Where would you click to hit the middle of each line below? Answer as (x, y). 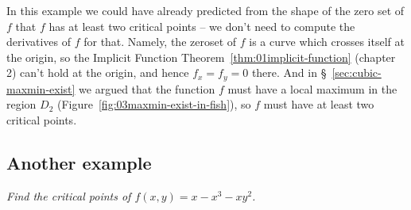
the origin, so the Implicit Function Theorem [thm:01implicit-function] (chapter (201, 57)
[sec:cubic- (357, 73)
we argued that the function (147, 88)
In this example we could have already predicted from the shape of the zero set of (205, 10)
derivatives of (39, 42)
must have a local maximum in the (312, 88)
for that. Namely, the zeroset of (160, 42)
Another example (79, 162)
